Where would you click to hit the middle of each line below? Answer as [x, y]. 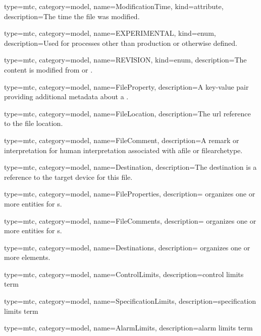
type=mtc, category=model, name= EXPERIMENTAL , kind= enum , [110, 33]
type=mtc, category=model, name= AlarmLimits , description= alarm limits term [128, 328]
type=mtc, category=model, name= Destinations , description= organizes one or [127, 247]
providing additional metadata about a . [66, 96]
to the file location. [34, 123]
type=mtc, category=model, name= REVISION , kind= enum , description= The [125, 60]
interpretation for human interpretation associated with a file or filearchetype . [123, 150]
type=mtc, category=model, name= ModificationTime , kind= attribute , [114, 6]
